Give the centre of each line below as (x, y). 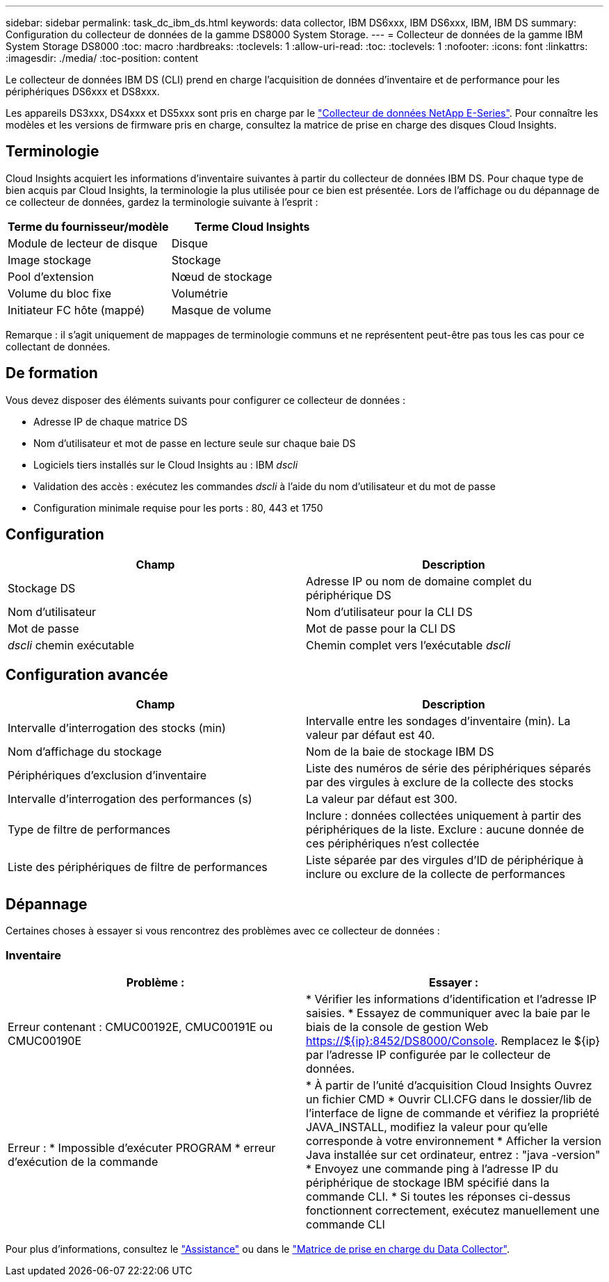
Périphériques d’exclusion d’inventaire (107, 776)
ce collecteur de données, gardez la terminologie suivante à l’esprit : (162, 202)
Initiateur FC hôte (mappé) (76, 310)
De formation (52, 373)
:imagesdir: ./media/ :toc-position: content (102, 58)
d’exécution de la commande (83, 1161)
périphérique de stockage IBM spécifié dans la (428, 1182)
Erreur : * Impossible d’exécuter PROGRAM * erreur (142, 1147)
